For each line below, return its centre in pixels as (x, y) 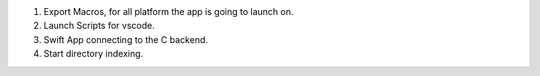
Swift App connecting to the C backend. (126, 39)
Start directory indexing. (93, 54)
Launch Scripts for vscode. (99, 26)
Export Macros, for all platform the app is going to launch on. (168, 11)
